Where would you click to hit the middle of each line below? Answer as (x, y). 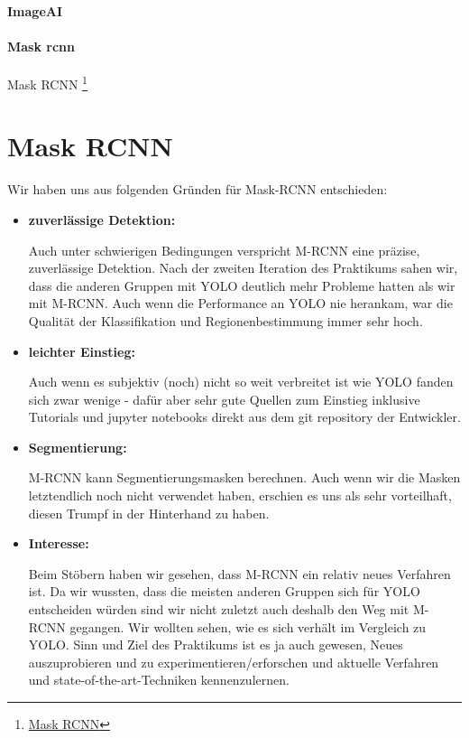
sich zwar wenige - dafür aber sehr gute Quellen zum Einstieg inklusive (224, 399)
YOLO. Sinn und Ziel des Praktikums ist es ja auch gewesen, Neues (216, 645)
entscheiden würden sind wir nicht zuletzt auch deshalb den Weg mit (219, 609)
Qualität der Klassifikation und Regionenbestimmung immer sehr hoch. (225, 320)
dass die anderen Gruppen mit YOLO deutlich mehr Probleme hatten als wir (242, 285)
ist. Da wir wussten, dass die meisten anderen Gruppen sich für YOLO (224, 591)
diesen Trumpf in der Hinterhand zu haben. (149, 513)
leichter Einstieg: (82, 351)
